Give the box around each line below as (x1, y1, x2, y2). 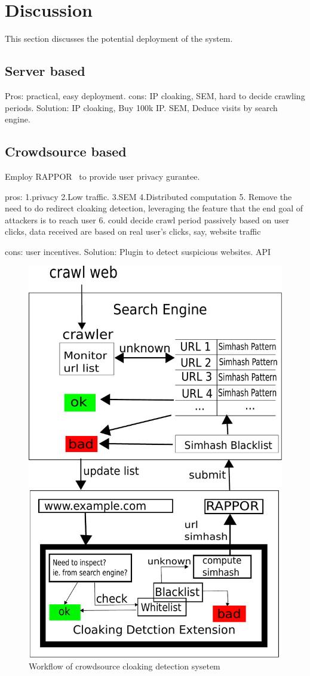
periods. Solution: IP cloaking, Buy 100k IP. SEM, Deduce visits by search (5, 101, 278, 113)
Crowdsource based (5, 142, 127, 161)
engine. (5, 113, 30, 125)
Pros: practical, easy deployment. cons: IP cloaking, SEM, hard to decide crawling (5, 89, 305, 102)
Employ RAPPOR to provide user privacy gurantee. (5, 170, 200, 182)
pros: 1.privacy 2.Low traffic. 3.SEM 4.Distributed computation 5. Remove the (5, 190, 292, 202)
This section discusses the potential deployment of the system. (5, 32, 233, 45)
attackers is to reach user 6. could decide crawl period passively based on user (5, 213, 289, 226)
